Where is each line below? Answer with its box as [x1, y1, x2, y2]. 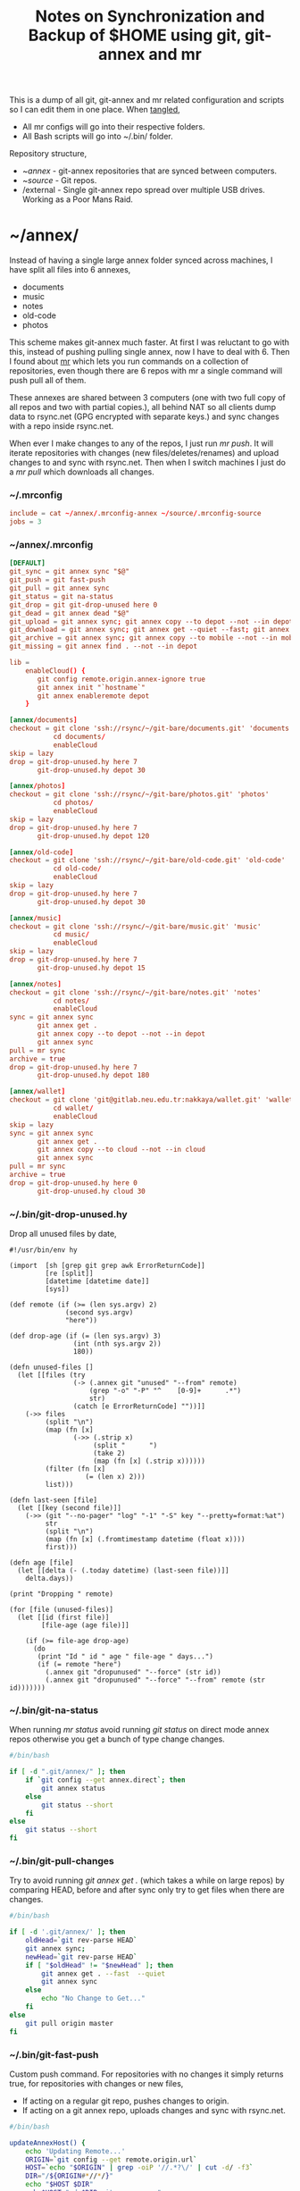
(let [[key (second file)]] [17, 1504, 122, 1513]
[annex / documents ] [9, 716, 78, 725]
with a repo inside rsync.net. [9, 421, 114, 432]
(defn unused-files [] [9, 1363, 94, 1373]
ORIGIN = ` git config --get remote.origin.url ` [25, 2155, 198, 2164]
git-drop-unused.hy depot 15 [37, 963, 146, 972]
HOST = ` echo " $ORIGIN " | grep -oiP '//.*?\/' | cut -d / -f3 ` [25, 2163, 254, 2172]
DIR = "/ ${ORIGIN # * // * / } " [25, 2171, 114, 2181]
